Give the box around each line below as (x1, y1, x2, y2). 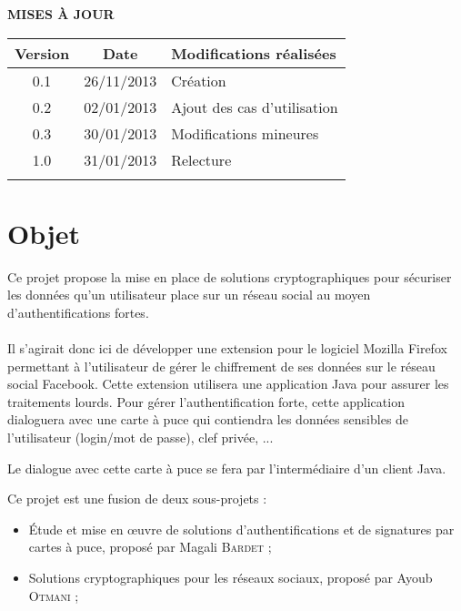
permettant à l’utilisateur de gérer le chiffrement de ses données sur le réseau (7, 356, 436, 375)
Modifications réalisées (171, 42, 336, 64)
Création (171, 69, 226, 91)
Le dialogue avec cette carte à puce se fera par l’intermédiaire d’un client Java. (7, 458, 446, 477)
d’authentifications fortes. (7, 302, 149, 321)
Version (15, 42, 70, 64)
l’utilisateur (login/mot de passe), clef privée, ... (7, 428, 274, 447)
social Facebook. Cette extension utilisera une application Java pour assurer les (7, 374, 449, 393)
